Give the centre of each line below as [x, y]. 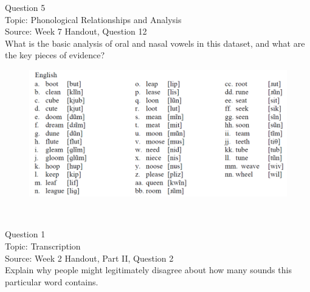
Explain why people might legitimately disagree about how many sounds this [148, 270]
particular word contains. [52, 281]
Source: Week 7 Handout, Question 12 [76, 31]
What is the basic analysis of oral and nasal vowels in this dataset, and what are [155, 43]
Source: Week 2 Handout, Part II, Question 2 [89, 258]
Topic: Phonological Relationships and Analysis [93, 19]
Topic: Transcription [43, 246]
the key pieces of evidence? [55, 55]
